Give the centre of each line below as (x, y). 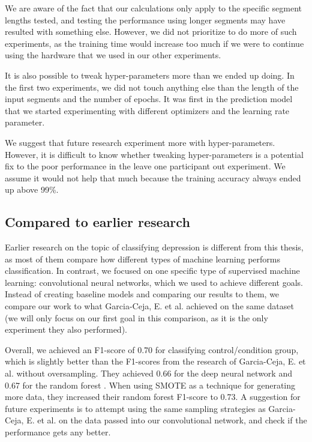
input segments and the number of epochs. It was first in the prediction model (149, 99)
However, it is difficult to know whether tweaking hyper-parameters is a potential (154, 154)
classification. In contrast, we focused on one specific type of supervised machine (152, 271)
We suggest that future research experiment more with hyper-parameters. (140, 142)
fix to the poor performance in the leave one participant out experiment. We (145, 166)
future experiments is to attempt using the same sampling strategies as (135, 408)
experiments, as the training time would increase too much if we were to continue (154, 43)
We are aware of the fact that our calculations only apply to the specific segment (153, 8)
